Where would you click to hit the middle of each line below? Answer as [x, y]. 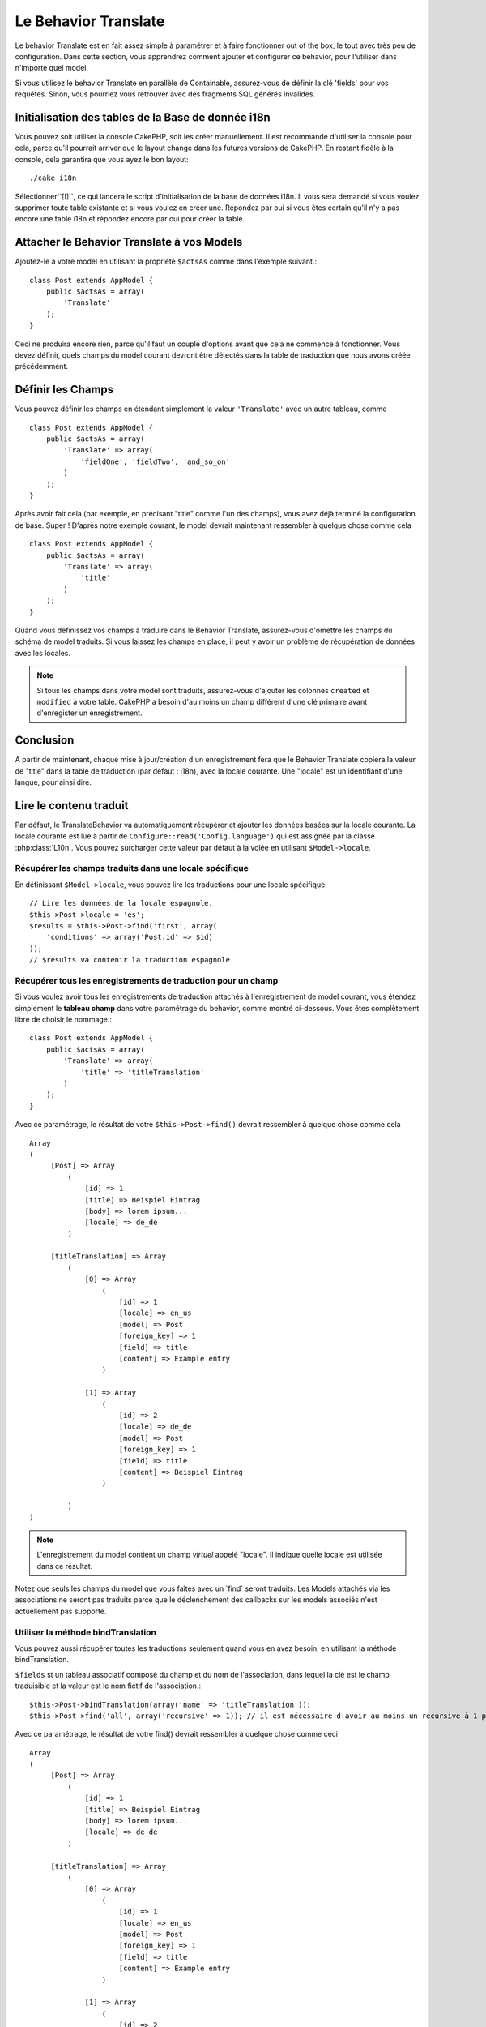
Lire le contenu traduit [72, 806]
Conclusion [45, 741]
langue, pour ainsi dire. [53, 782]
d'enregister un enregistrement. [90, 713]
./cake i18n [53, 178]
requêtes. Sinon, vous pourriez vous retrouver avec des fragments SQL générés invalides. [165, 94]
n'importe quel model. [52, 68]
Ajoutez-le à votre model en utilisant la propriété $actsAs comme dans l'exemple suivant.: [166, 261]
